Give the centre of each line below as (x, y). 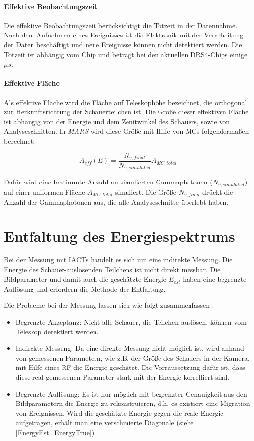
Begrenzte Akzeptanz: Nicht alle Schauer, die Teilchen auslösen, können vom (131, 322)
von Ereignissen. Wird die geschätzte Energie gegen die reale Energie (119, 413)
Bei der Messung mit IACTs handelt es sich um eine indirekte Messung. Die (118, 260)
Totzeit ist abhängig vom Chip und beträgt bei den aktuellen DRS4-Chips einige (126, 54)
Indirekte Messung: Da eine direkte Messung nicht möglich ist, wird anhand (130, 348)
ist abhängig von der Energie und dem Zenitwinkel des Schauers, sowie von (117, 121)
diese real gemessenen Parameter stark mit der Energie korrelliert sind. (123, 377)
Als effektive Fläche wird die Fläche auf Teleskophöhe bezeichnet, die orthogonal (126, 102)
